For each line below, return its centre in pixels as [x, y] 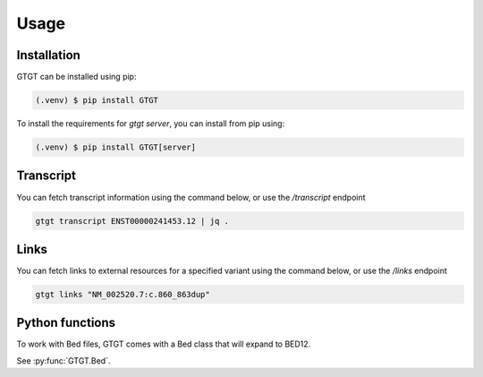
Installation [48, 55]
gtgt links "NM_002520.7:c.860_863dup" [123, 294]
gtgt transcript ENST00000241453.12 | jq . [132, 221]
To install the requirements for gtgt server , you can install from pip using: [151, 124]
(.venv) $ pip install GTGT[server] [116, 147]
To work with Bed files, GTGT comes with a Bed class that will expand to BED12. [164, 344]
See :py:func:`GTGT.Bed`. [64, 360]
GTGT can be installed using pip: [76, 77]
